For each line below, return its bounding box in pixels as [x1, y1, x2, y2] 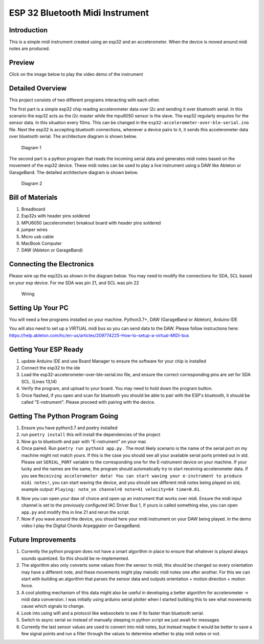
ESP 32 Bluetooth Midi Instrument [9, 7, 149, 18]
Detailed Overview [9, 84, 67, 92]
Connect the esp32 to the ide [21, 365, 80, 371]
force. [21, 583, 34, 589]
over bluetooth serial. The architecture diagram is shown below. [9, 134, 137, 139]
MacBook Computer [21, 240, 62, 247]
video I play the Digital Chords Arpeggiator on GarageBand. [21, 523, 141, 529]
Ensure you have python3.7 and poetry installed [21, 425, 117, 431]
